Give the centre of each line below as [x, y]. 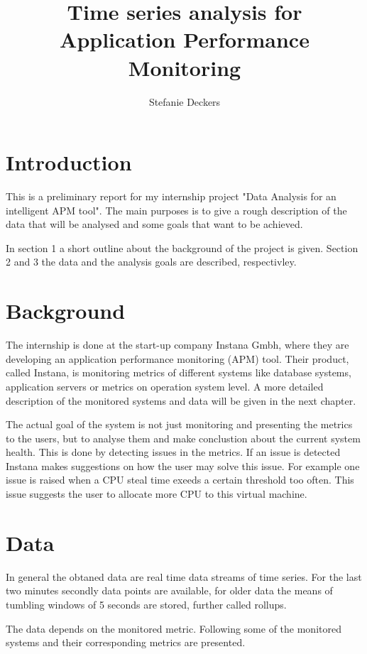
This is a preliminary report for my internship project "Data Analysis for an [171, 196]
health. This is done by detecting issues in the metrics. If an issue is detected [173, 452]
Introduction [69, 162]
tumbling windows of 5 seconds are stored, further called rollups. [146, 604]
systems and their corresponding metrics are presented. [126, 642]
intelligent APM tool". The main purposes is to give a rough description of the [176, 210]
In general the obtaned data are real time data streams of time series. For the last [184, 576]
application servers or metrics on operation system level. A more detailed [165, 386]
